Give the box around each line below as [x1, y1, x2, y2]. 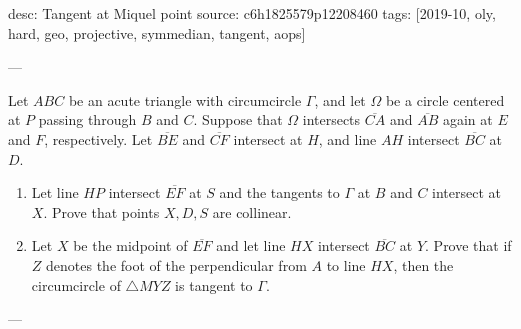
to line [326, 254, 366, 275]
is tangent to [175, 274, 253, 295]
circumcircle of [31, 274, 121, 295]
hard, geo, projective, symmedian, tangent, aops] [8, 22, 306, 43]
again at [442, 109, 493, 130]
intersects [302, 109, 361, 130]
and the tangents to [219, 182, 340, 203]
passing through [38, 109, 137, 130]
